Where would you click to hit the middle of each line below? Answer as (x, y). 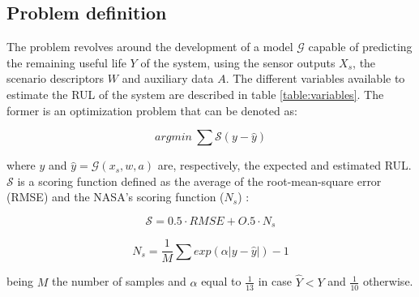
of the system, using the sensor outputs (238, 62)
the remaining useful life (66, 62)
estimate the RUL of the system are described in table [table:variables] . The (195, 94)
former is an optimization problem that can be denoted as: (152, 110)
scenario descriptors (56, 78)
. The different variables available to (315, 78)
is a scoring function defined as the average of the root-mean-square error (199, 181)
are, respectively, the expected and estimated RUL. (284, 165)
